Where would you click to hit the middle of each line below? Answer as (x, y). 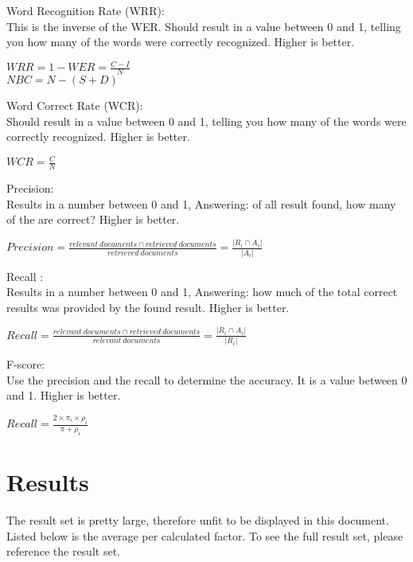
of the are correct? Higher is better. (93, 219)
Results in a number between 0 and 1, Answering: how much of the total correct (202, 292)
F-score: (26, 364)
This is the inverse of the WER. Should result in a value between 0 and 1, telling (204, 26)
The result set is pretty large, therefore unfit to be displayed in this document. (198, 520)
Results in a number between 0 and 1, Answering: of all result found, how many (201, 203)
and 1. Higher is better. (64, 395)
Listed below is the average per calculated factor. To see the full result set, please (205, 535)
